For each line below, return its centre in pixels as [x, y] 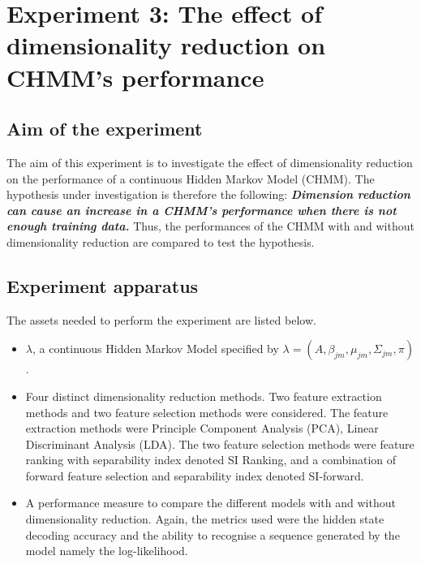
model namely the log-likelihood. [107, 551]
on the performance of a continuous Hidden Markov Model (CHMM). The [191, 178]
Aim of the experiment [105, 129]
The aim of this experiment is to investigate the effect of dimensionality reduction [210, 162]
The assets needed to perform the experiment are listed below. [161, 319]
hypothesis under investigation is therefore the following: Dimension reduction [208, 194]
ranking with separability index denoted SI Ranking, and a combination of [210, 460]
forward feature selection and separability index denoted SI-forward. [195, 475]
